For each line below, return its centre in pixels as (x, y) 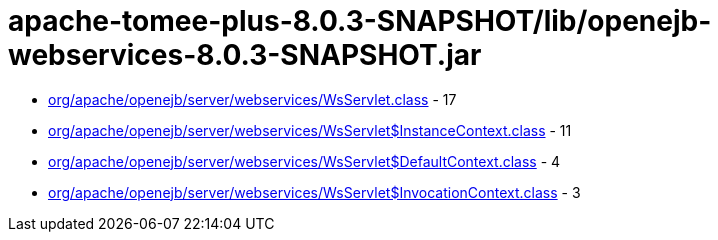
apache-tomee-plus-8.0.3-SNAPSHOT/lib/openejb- (360, 21)
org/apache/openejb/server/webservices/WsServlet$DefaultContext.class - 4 (304, 161)
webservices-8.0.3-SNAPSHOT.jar (245, 55)
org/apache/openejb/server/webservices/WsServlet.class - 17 (252, 99)
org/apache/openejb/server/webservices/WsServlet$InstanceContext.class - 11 (310, 130)
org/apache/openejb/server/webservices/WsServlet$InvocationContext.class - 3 (314, 192)
